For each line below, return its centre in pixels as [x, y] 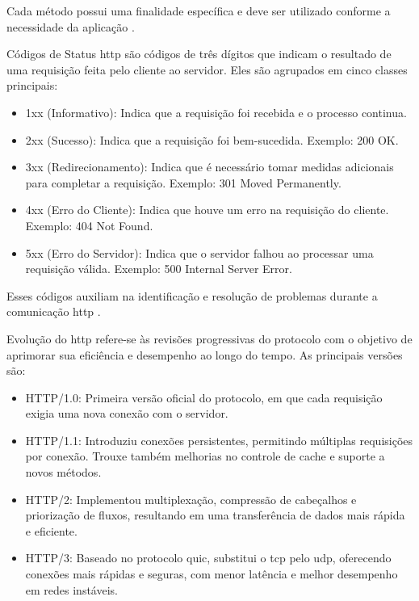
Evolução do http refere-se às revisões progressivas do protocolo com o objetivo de [209, 338]
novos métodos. [63, 472]
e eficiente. [51, 530]
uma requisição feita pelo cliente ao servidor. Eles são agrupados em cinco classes [207, 69]
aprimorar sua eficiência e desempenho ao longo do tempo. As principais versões [205, 354]
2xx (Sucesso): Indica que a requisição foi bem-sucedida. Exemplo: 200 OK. [212, 139]
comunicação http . [54, 311]
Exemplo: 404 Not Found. [89, 225]
